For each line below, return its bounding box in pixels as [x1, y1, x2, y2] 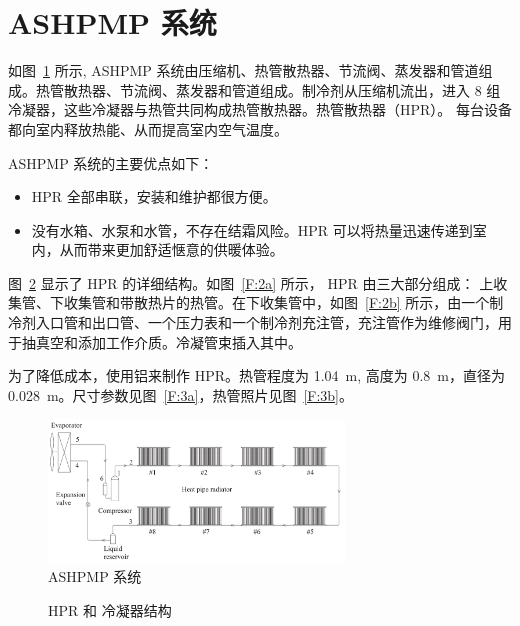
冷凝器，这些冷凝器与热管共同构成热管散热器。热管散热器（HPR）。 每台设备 [8, 99, 512, 120]
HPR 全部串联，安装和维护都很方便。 [31, 186, 277, 207]
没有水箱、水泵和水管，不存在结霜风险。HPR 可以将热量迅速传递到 [31, 219, 473, 240]
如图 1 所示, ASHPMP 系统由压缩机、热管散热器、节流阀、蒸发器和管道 [8, 60, 479, 81]
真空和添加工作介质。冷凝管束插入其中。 [35, 331, 302, 352]
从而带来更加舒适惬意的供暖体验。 [59, 239, 284, 260]
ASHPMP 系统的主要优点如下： [8, 152, 214, 173]
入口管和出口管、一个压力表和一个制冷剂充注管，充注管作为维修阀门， [35, 312, 498, 333]
